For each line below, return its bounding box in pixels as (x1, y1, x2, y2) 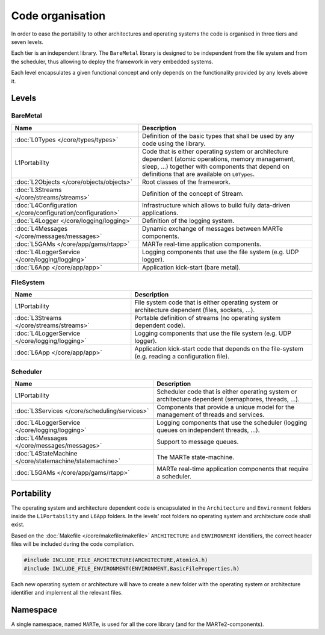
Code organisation (11, 9, 106, 22)
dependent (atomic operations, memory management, (141, 154, 296, 163)
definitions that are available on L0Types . (141, 169, 255, 178)
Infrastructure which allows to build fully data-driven (141, 201, 291, 209)
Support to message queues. (156, 437, 239, 446)
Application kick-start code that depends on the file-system (134, 345, 304, 353)
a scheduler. (156, 472, 192, 481)
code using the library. (141, 139, 206, 148)
